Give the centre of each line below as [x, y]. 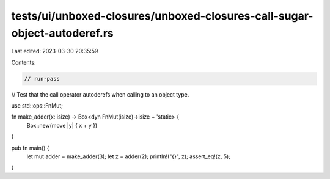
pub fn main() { [30, 148]
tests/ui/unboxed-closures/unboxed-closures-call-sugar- [162, 16]
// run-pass [42, 79]
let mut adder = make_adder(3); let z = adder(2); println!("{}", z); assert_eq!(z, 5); [128, 156]
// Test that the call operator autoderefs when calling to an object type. [100, 94]
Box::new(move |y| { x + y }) [62, 125]
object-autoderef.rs [63, 33]
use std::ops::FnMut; [37, 106]
